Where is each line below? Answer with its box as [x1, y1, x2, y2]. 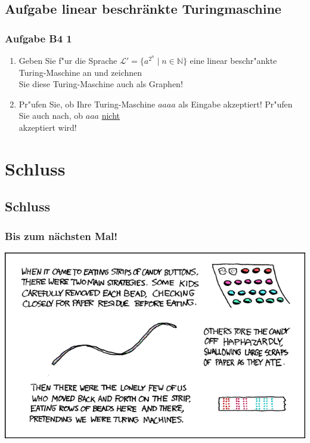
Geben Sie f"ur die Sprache [18, 54, 117, 66]
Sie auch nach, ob [18, 109, 83, 122]
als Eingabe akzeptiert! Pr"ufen [178, 97, 293, 110]
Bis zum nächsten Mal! [5, 228, 117, 243]
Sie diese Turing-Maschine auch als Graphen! [18, 78, 183, 90]
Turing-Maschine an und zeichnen [18, 66, 142, 78]
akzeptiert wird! [18, 121, 77, 133]
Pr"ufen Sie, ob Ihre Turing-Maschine [18, 97, 156, 110]
